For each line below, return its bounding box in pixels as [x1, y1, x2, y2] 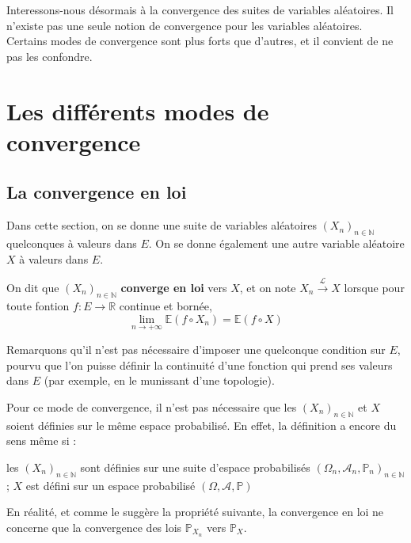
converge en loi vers [120, 279, 227, 295]
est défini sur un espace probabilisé [25, 477, 196, 493]
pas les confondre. [6, 47, 93, 64]
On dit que [6, 279, 59, 295]
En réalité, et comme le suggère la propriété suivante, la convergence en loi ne [6, 503, 384, 520]
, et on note [239, 279, 296, 295]
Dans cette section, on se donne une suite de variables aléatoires [6, 217, 317, 234]
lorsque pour [344, 279, 405, 295]
